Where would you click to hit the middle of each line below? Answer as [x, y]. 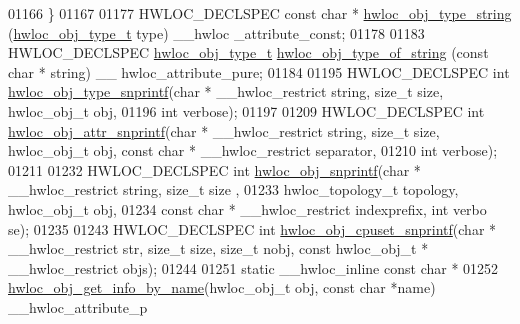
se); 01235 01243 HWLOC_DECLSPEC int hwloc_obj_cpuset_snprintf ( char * [252, 228]
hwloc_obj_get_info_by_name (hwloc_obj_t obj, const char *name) [222, 287]
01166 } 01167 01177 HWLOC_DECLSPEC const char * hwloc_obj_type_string [260, 13]
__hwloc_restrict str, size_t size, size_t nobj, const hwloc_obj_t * [218, 248]
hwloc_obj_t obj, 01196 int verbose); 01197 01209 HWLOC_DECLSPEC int [246, 110]
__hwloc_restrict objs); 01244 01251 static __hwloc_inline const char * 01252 [253, 267]
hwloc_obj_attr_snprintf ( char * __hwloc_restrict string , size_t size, [224, 130]
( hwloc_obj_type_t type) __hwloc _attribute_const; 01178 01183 [216, 32]
